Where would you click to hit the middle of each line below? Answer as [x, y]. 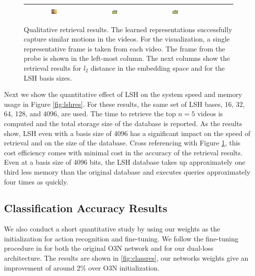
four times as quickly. [36, 181]
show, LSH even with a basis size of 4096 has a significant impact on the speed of [127, 133]
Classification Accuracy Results [86, 208]
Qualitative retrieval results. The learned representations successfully [128, 29]
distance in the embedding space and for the [158, 68]
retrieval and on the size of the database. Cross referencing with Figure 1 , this [122, 143]
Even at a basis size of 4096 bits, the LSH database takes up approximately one [125, 162]
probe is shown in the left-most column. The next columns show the [127, 58]
